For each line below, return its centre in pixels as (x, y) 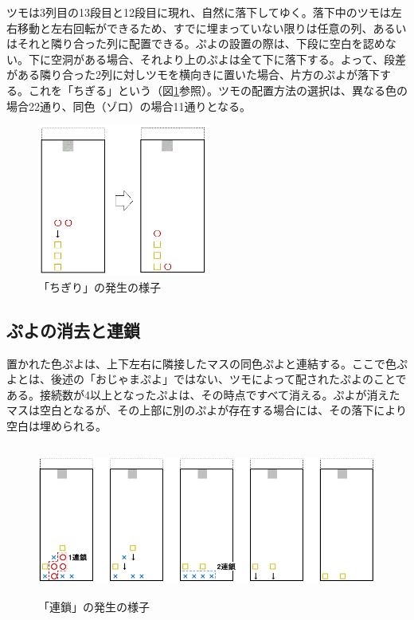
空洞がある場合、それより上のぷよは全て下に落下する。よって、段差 (228, 59)
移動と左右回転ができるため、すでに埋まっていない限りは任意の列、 (195, 27)
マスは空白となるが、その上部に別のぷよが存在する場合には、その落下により (207, 410)
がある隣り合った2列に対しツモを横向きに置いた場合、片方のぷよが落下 (193, 75)
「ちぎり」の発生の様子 (100, 286)
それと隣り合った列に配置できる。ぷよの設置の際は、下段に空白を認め (201, 43)
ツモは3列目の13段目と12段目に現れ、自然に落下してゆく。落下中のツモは (199, 12)
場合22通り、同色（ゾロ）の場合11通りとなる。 (129, 106)
